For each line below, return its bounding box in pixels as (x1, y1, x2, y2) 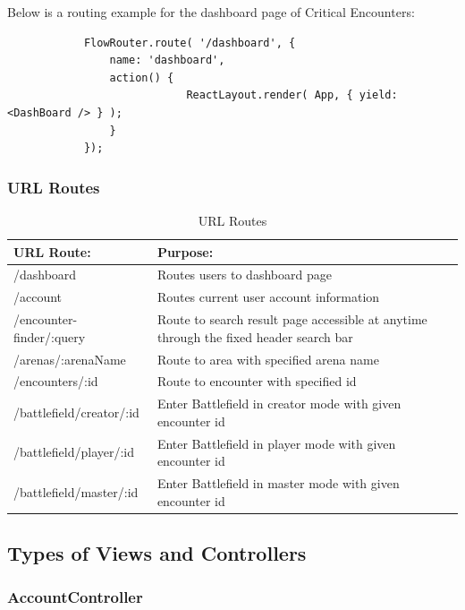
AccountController (7, 586, 143, 608)
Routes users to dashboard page (156, 265, 332, 284)
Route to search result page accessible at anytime (156, 310, 427, 329)
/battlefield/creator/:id (13, 403, 139, 422)
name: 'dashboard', (109, 54, 225, 67)
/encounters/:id (13, 372, 98, 391)
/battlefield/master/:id (13, 482, 139, 501)
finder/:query (13, 327, 86, 346)
